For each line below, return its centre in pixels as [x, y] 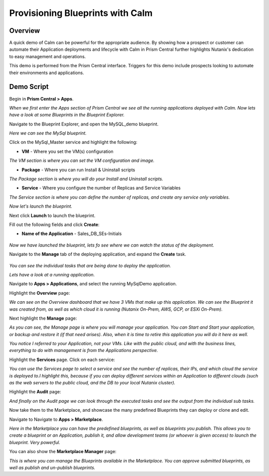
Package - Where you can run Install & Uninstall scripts [78, 170]
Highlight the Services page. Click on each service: [62, 359]
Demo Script [29, 87]
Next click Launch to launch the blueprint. [52, 215]
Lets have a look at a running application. [52, 274]
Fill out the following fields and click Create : [54, 225]
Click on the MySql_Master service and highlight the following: [73, 142]
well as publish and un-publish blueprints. [52, 468]
